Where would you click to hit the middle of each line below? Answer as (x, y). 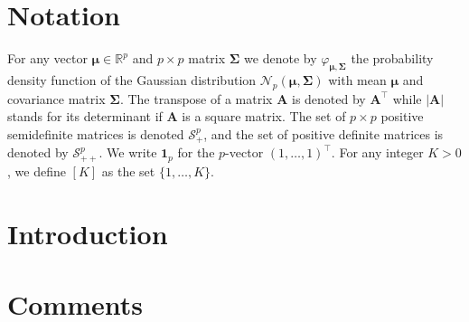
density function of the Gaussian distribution (132, 79)
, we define (37, 170)
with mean (357, 79)
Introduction (88, 233)
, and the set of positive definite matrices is (324, 133)
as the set (128, 170)
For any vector (47, 58)
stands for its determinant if (85, 116)
